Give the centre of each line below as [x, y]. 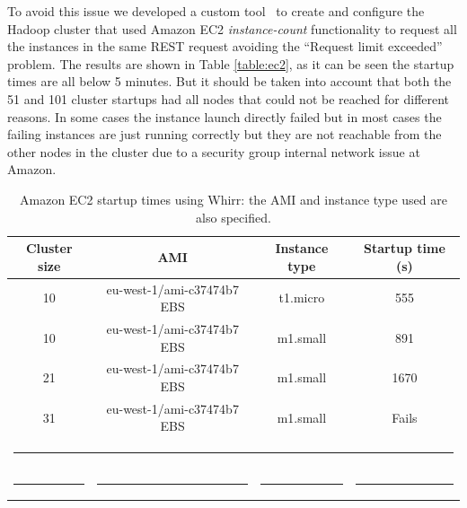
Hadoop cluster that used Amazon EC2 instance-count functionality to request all [232, 28]
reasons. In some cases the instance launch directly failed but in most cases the [225, 116]
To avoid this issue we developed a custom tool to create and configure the [216, 11]
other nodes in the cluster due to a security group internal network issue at [214, 151]
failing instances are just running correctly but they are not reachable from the [225, 134]
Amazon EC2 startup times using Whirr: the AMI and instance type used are [233, 199]
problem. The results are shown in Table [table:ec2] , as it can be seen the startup [231, 63]
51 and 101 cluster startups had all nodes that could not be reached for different [229, 98]
